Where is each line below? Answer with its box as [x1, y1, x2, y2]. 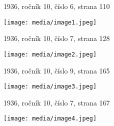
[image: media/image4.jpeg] [3, 115, 97, 122]
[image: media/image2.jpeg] [3, 50, 97, 58]
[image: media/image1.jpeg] [3, 18, 97, 26]
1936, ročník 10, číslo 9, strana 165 [3, 65, 110, 75]
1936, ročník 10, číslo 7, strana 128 [3, 33, 110, 43]
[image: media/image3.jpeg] [3, 83, 97, 90]
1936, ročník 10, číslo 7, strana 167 [3, 97, 110, 107]
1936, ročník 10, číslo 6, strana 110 [3, 1, 110, 11]
